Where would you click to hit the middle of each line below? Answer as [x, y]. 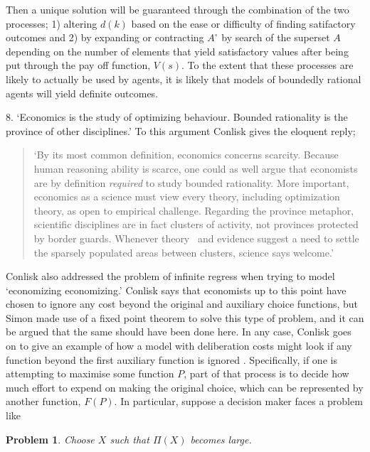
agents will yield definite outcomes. [82, 93]
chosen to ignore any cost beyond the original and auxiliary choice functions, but [182, 304]
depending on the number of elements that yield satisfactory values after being [177, 51]
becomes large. [221, 439]
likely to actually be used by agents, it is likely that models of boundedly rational [184, 79]
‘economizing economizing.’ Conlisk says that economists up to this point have [176, 290]
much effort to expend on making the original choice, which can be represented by [185, 387]
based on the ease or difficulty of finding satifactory [243, 23]
